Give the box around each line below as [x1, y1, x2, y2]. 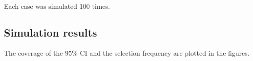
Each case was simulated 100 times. [4, 1, 110, 11]
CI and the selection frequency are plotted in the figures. [80, 47, 250, 58]
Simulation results [4, 24, 97, 40]
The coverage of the [4, 47, 63, 58]
